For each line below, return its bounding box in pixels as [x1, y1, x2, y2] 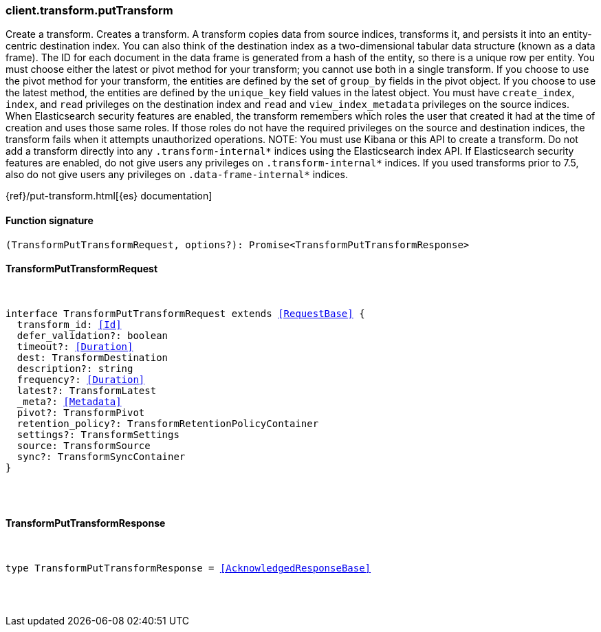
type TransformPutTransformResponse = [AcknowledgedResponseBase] [6, 563, 371, 574]
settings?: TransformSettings [17, 428, 179, 440]
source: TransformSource [17, 439, 151, 451]
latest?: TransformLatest [17, 384, 157, 396]
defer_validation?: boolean [17, 329, 168, 341]
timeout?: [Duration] [17, 340, 133, 352]
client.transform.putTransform [6, 3, 173, 17]
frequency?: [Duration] [17, 373, 145, 385]
